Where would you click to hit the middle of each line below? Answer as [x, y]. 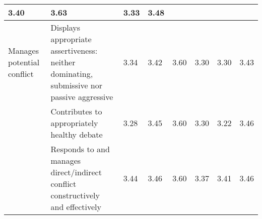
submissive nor [77, 85]
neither [63, 62]
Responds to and [80, 149]
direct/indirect [76, 172]
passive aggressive [82, 97]
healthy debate [77, 134]
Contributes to [76, 111]
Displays [65, 27]
